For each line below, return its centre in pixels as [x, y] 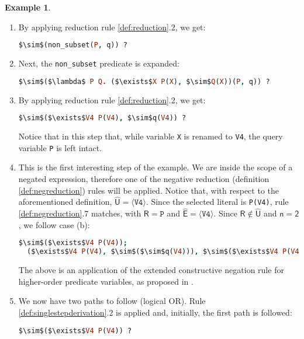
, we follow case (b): [54, 224]
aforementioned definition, [65, 202]
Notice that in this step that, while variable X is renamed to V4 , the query [151, 136]
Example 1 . [28, 7]
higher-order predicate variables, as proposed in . [106, 281]
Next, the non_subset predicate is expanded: [99, 63]
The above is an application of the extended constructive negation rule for [151, 270]
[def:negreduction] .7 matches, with [80, 213]
